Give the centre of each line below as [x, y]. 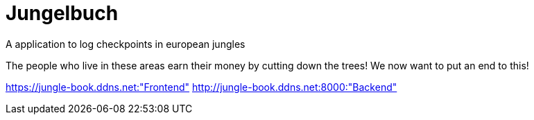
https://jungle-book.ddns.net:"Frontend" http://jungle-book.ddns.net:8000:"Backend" [201, 87]
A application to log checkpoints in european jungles [126, 44]
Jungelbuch [62, 13]
